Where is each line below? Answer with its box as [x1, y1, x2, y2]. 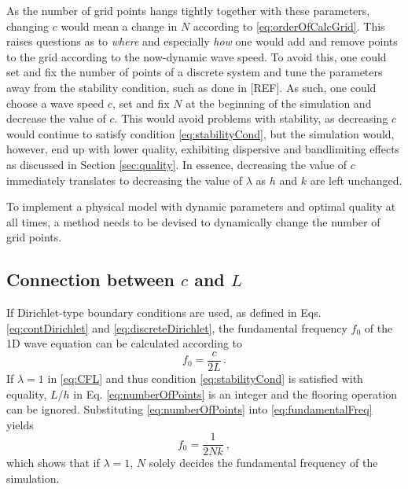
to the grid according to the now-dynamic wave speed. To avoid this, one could [6, 48, 387, 64]
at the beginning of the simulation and [186, 94, 372, 111]
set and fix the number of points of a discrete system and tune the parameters [6, 64, 383, 80]
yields [6, 416, 34, 432]
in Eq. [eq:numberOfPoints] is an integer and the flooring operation [73, 385, 398, 402]
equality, [6, 385, 47, 402]
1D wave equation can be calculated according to [6, 335, 243, 351]
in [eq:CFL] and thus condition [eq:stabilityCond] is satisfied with [47, 370, 363, 386]
